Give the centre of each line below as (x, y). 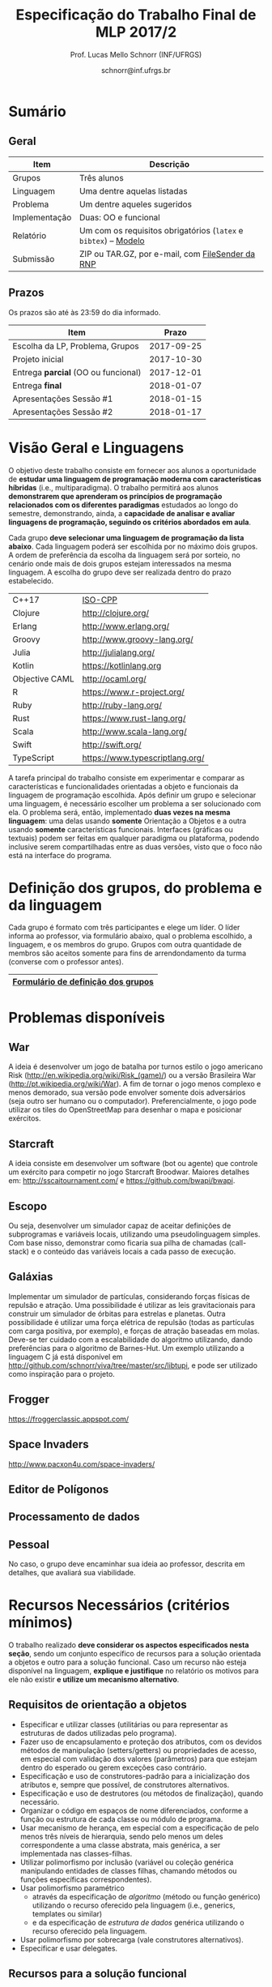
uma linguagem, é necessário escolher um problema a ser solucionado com (135, 803)
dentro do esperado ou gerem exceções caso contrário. (113, 1767)
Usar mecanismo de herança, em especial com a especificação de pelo (139, 1827)
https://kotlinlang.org (122, 665)
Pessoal (29, 1544)
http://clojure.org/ (116, 613)
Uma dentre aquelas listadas (134, 190)
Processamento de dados (74, 1517)
